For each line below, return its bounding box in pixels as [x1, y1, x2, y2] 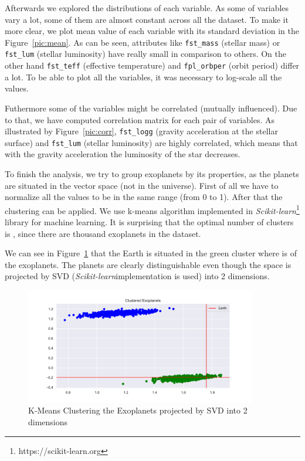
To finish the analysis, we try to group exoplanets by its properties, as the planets [5, 168, 299, 180]
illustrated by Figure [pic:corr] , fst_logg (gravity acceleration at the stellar [5, 125, 278, 137]
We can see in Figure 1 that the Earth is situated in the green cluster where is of [5, 247, 297, 259]
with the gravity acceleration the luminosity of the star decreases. [5, 148, 240, 160]
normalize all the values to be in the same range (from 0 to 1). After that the [5, 191, 283, 203]
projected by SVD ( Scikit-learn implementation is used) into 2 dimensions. [5, 270, 270, 282]
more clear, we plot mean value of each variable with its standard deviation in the [5, 25, 299, 37]
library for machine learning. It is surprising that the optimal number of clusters [5, 216, 294, 228]
